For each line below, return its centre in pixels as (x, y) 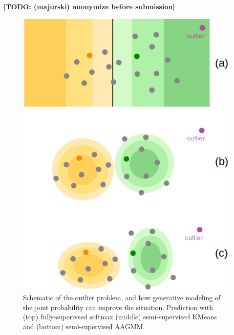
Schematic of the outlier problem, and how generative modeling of (122, 298)
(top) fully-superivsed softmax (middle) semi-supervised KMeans (120, 317)
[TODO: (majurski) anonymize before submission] (89, 6)
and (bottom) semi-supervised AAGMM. (84, 326)
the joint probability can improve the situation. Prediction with (118, 307)
